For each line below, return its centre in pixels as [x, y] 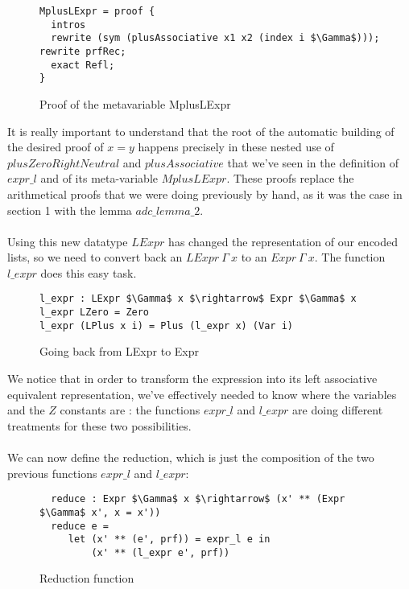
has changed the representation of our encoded [283, 241]
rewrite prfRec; [83, 51]
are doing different [338, 410]
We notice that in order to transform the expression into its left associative [192, 379]
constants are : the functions [130, 410]
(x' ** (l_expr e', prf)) [161, 552]
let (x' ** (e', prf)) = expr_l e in [169, 540]
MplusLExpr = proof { [97, 11]
